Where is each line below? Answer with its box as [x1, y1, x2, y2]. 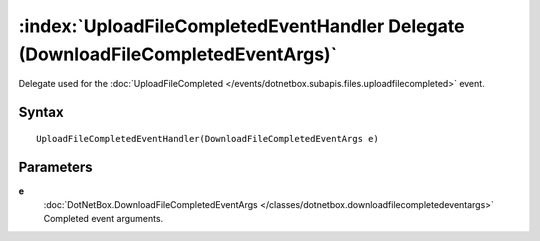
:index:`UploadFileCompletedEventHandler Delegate [18, 15, 465, 37]
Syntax [18, 104, 64, 121]
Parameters [18, 158, 93, 175]
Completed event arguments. [43, 213, 164, 225]
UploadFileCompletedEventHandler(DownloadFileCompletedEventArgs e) [36, 133, 379, 144]
